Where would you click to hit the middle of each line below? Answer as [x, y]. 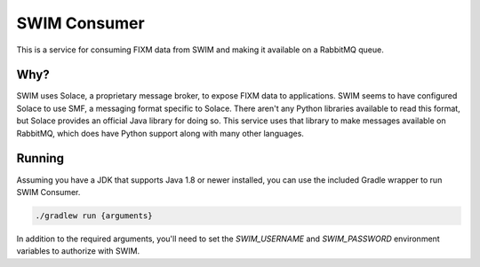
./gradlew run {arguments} [94, 216]
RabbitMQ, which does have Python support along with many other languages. [160, 133]
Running [40, 158]
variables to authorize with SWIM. [78, 251]
